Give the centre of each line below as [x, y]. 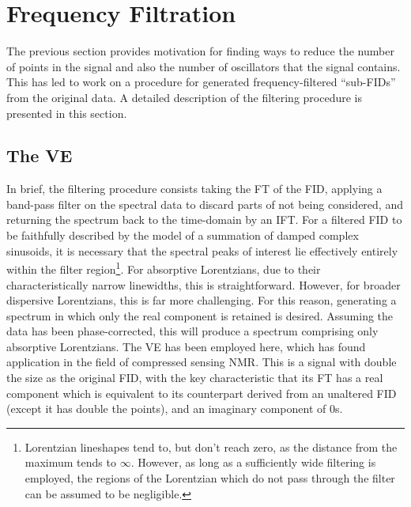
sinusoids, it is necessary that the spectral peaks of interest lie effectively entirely [202, 250]
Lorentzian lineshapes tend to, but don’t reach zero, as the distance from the [211, 446]
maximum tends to [70, 462]
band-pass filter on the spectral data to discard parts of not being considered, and [205, 204]
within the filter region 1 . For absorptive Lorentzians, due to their [164, 268]
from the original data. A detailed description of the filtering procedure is [184, 97]
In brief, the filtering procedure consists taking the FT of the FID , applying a [194, 189]
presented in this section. [67, 113]
